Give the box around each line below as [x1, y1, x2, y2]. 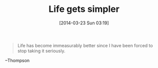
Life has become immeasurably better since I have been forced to [17, 42, 153, 48]
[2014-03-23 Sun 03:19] [59, 20, 109, 26]
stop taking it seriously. [17, 48, 65, 54]
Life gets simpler [48, 3, 120, 15]
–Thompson [5, 57, 30, 63]
